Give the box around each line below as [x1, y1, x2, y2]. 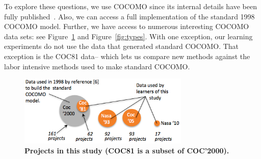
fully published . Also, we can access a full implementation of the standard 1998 [4, 11, 255, 21]
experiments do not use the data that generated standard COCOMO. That [4, 41, 239, 51]
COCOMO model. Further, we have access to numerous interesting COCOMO [4, 21, 249, 32]
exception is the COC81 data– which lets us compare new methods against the [4, 50, 250, 61]
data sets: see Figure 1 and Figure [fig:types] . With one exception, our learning [4, 31, 253, 41]
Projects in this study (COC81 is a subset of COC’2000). [24, 145, 229, 156]
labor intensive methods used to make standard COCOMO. [4, 61, 190, 71]
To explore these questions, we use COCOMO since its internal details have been [4, 1, 257, 11]
